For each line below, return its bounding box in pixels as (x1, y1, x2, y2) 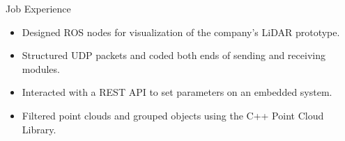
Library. (22, 122, 56, 136)
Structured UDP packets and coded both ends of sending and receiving (22, 48, 325, 63)
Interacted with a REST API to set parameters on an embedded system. (22, 85, 332, 99)
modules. (22, 61, 60, 76)
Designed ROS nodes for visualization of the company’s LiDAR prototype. (22, 24, 340, 39)
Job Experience (6, 1, 71, 15)
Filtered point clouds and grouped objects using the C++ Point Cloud (22, 108, 324, 122)
